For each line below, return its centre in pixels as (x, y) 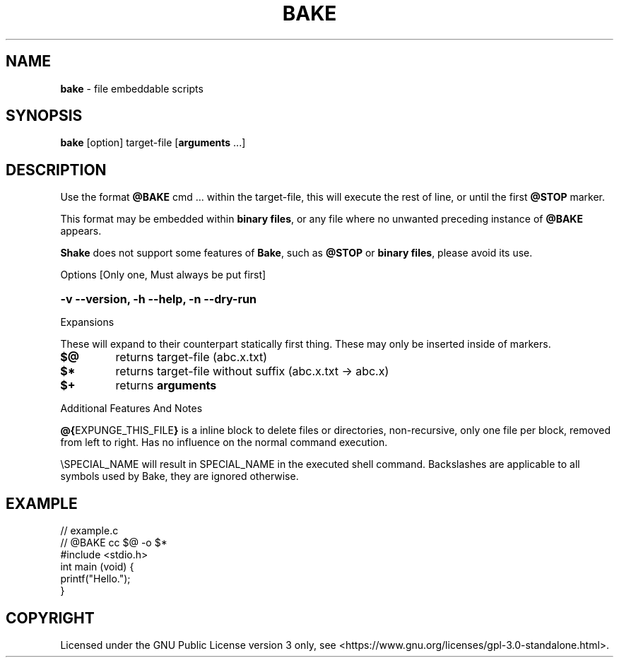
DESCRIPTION (56, 170)
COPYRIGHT (50, 618)
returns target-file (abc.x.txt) (191, 357)
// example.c (89, 531)
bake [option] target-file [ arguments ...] (153, 143)
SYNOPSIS (44, 116)
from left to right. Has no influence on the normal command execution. (224, 442)
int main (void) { (97, 567)
